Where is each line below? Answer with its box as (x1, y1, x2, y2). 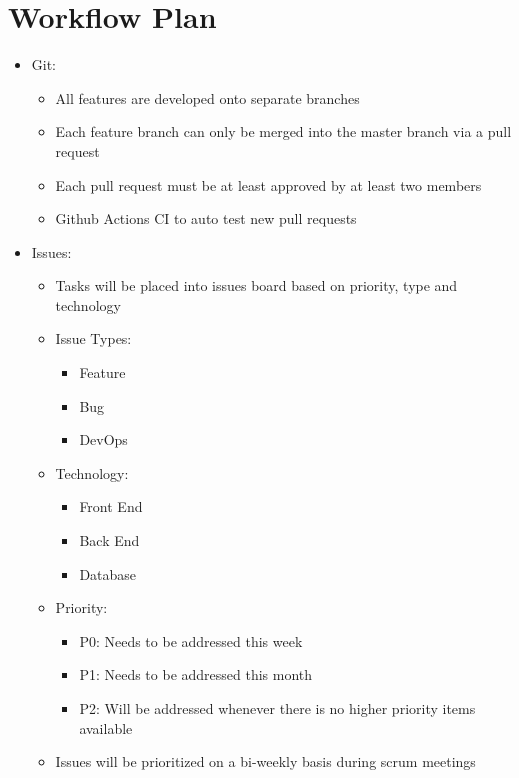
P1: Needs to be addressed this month (79, 664, 313, 685)
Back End (79, 530, 140, 551)
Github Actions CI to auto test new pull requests (55, 208, 357, 229)
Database (79, 563, 137, 584)
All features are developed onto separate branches (55, 87, 360, 108)
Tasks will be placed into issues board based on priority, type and (55, 275, 458, 296)
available (79, 717, 133, 738)
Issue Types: (55, 328, 132, 349)
